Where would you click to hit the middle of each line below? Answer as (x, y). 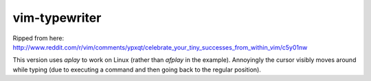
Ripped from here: (38, 38)
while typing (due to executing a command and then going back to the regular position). (137, 69)
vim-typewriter (57, 18)
